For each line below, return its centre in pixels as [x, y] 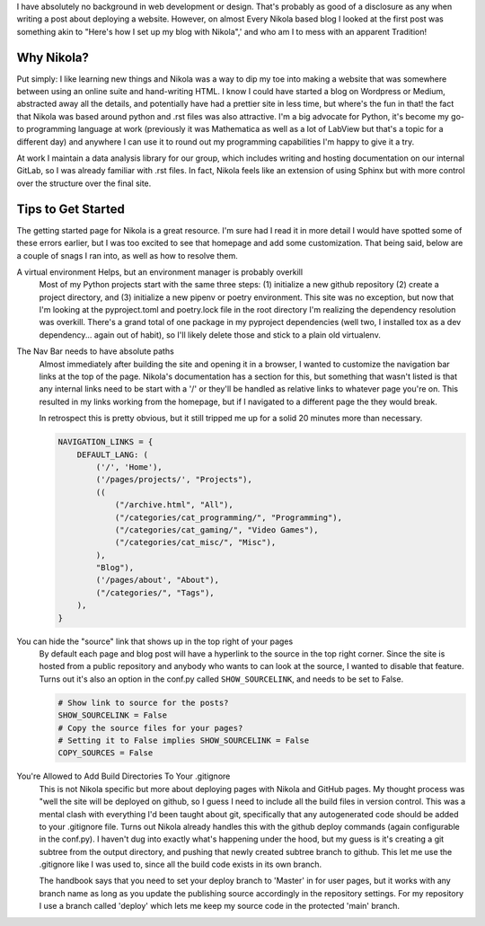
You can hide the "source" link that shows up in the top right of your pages [155, 641]
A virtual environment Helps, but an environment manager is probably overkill [160, 272]
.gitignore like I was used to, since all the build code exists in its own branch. [181, 864]
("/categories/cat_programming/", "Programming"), [229, 517]
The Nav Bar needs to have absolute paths [95, 351]
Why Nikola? [53, 57]
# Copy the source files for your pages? [150, 728]
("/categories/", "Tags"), [155, 592]
